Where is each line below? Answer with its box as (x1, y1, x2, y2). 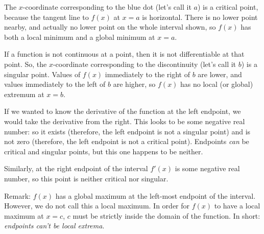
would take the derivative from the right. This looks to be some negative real (4, 115, 245, 126)
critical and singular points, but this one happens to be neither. (4, 146, 203, 156)
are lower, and (198, 68, 242, 79)
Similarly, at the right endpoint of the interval (4, 163, 148, 174)
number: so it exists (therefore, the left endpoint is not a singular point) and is (4, 126, 251, 136)
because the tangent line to (4, 11, 89, 22)
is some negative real (175, 163, 240, 174)
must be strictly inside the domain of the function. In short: (73, 210, 260, 221)
